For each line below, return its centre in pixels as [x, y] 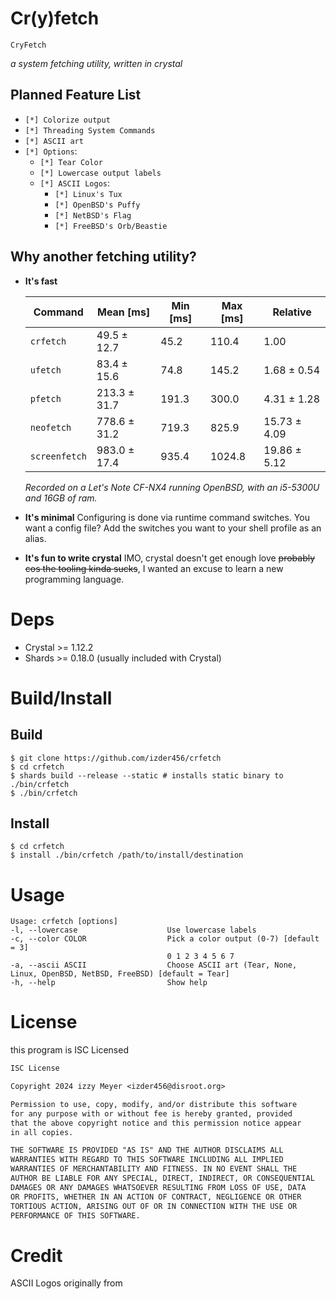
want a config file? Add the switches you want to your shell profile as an [173, 528]
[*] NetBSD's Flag [93, 215]
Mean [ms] [123, 312]
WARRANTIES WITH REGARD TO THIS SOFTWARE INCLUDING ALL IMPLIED [147, 1160]
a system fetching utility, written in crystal [96, 63]
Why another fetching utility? [103, 257]
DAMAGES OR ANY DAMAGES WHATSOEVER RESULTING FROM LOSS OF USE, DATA [158, 1187]
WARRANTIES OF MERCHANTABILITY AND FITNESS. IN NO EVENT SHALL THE [154, 1169]
